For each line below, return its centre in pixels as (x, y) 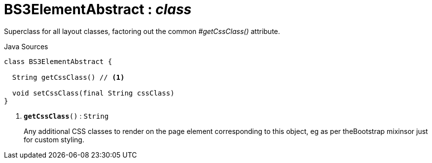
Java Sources (26, 46)
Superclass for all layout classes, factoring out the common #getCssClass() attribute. (142, 31)
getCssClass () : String (66, 116)
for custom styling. (54, 139)
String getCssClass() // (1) (68, 77)
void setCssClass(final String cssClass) (93, 93)
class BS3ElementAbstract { (58, 61)
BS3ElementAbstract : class (98, 9)
